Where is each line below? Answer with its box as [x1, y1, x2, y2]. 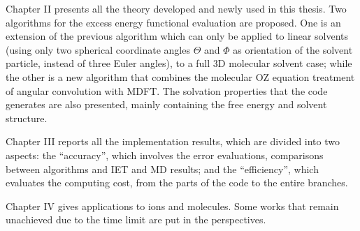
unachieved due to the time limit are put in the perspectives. [6, 212, 266, 227]
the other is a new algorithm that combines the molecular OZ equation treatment [6, 69, 355, 84]
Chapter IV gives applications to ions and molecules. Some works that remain [6, 198, 339, 213]
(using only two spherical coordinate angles [6, 42, 190, 57]
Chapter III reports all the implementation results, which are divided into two [6, 134, 340, 149]
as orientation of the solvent [233, 42, 353, 57]
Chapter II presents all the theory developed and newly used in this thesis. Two [6, 1, 347, 15]
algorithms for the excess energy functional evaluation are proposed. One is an [6, 15, 341, 29]
